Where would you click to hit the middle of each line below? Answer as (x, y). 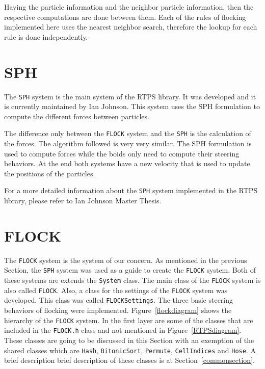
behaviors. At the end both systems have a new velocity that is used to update (127, 163)
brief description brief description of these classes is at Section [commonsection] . (129, 360)
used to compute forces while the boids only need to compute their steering (122, 153)
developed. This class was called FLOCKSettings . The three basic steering (119, 300)
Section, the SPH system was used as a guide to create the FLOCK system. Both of (130, 270)
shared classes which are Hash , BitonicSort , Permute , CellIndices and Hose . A (130, 350)
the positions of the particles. (50, 173)
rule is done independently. (46, 36)
